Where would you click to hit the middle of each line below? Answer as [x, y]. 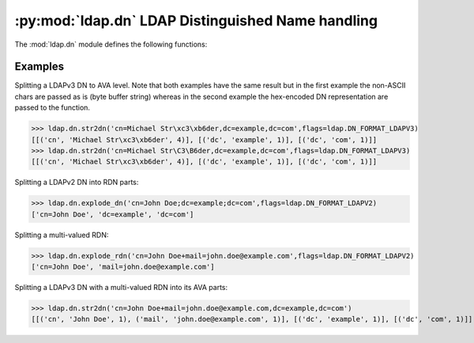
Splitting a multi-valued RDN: [62, 235]
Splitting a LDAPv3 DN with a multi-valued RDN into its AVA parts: [121, 288]
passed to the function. [53, 107]
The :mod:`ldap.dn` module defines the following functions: [111, 44]
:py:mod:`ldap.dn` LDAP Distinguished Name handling [196, 21]
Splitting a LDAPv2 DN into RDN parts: [77, 183]
